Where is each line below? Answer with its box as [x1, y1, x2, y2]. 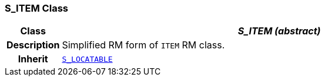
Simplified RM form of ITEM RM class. [62, 39, 225, 51]
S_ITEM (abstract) [237, 25, 321, 37]
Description [6, 39, 60, 51]
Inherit [18, 53, 48, 65]
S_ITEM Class [5, 2, 68, 14]
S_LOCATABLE [62, 54, 113, 64]
